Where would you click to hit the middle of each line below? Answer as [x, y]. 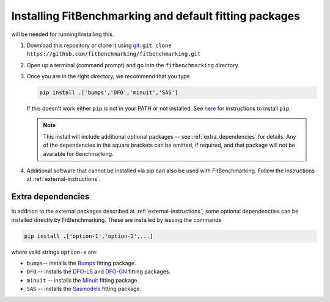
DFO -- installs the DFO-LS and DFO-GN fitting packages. [99, 271]
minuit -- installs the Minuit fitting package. [83, 280]
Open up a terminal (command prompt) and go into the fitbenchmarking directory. [133, 65]
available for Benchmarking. [78, 153]
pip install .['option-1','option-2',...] [89, 236]
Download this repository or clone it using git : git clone [99, 45]
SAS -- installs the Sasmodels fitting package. [84, 289]
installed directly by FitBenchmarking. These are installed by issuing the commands [116, 219]
